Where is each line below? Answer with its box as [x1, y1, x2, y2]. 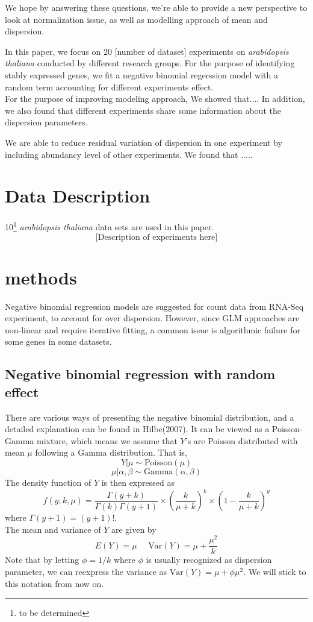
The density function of [5, 476, 91, 488]
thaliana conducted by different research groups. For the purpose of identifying [5, 57, 295, 69]
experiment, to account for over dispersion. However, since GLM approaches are [5, 312, 300, 324]
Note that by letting [5, 553, 79, 566]
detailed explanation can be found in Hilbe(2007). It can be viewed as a [5, 423, 270, 435]
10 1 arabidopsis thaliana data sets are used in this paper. [5, 219, 214, 233]
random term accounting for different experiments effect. [5, 80, 214, 93]
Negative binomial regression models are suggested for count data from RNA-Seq [5, 300, 304, 312]
